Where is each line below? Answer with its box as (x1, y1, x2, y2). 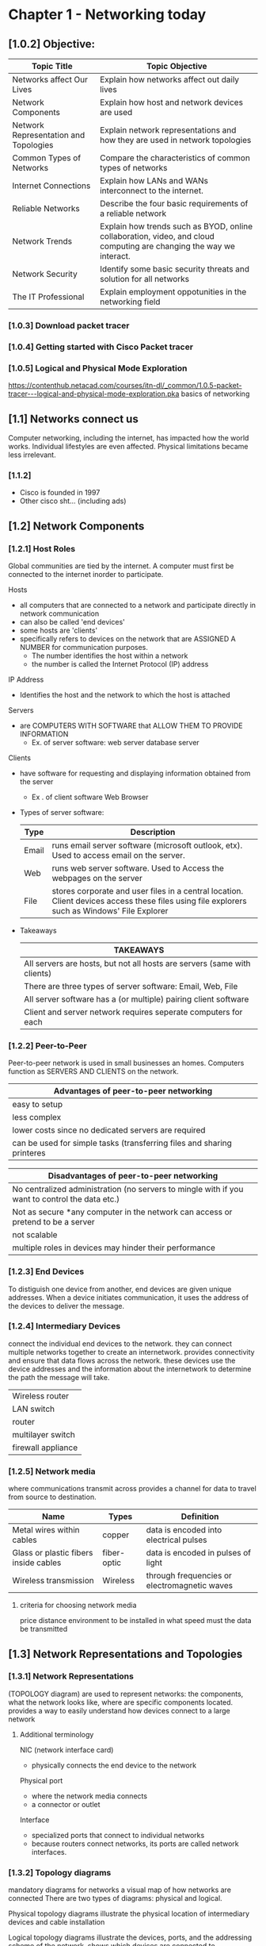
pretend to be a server (12, 1217, 95, 1228)
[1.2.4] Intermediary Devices (8, 1321, 121, 1332)
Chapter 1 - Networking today (8, 6, 207, 24)
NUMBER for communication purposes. (19, 642, 149, 652)
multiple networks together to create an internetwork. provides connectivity (8, 1347, 255, 1356)
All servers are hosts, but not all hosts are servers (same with (23, 958, 251, 969)
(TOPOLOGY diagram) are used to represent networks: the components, (8, 1689, 244, 1698)
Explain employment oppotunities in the (100, 287, 247, 297)
